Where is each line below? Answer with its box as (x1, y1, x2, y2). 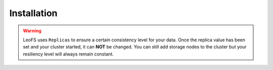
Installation (9, 8, 58, 19)
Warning (23, 28, 41, 34)
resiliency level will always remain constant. (23, 51, 114, 57)
